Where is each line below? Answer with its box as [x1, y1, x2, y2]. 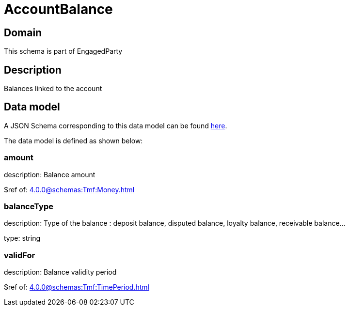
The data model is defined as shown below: [4, 136, 143, 145]
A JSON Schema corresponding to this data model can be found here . [4, 121, 227, 130]
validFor [4, 250, 35, 260]
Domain [4, 26, 42, 39]
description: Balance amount [4, 170, 95, 179]
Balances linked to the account [4, 84, 102, 93]
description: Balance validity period [4, 268, 117, 277]
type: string [4, 234, 41, 243]
